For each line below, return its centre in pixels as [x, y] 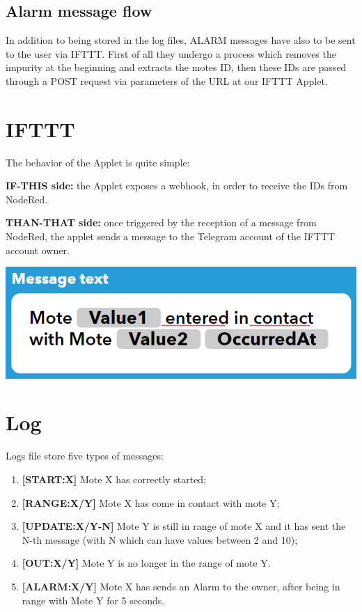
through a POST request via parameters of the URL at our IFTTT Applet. [167, 80]
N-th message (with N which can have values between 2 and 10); [160, 539]
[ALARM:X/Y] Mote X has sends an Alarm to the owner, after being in [181, 586]
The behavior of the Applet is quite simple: [98, 162]
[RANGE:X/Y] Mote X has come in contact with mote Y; [151, 502]
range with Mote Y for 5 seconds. [93, 600]
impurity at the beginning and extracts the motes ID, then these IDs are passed [176, 67]
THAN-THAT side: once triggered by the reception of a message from [161, 222]
